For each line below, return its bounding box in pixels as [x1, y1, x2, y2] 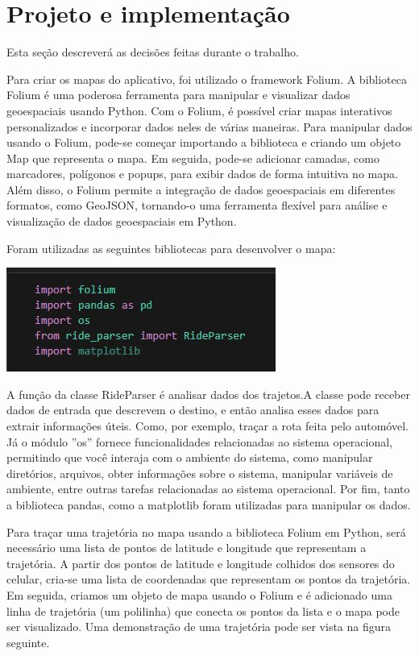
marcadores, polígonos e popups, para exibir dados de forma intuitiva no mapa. [6, 165, 398, 182]
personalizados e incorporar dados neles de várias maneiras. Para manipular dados [6, 118, 413, 135]
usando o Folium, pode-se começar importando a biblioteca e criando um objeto [6, 134, 401, 151]
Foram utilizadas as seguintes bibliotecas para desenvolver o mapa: [6, 239, 336, 256]
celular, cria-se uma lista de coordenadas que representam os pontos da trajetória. [6, 571, 411, 587]
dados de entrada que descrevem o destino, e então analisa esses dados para [6, 401, 380, 418]
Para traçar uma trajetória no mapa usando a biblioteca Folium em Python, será [6, 523, 406, 540]
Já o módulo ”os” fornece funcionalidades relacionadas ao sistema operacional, [6, 433, 393, 450]
